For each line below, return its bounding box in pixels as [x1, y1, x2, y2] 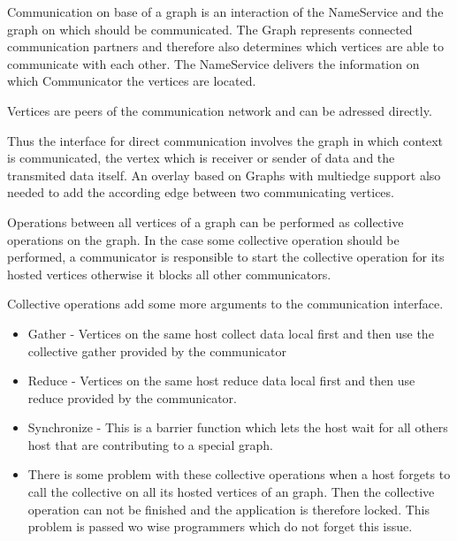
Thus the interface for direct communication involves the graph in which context [7, 131, 444, 149]
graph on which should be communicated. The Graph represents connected [7, 19, 413, 38]
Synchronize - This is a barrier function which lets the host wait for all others [27, 418, 448, 437]
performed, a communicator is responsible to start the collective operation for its [7, 248, 445, 266]
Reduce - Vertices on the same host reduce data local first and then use [27, 371, 415, 390]
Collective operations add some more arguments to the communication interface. [7, 294, 444, 313]
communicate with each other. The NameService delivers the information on [7, 54, 420, 72]
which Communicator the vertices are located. [7, 72, 256, 90]
